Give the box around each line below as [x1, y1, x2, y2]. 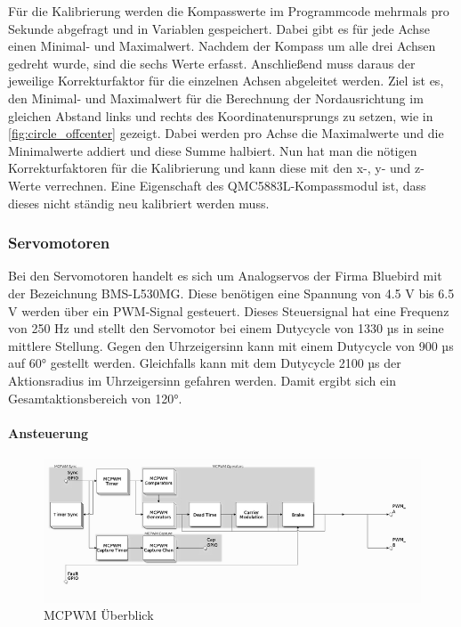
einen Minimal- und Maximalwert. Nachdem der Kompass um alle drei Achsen [8, 37, 436, 55]
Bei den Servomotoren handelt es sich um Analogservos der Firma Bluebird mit [8, 266, 442, 285]
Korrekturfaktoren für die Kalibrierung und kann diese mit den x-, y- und [8, 159, 411, 177]
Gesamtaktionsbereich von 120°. [8, 388, 182, 407]
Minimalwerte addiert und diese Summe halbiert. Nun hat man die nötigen [8, 141, 417, 159]
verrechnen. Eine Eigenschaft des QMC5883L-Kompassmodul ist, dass [44, 175, 426, 194]
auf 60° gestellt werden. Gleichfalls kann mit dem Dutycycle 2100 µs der [8, 354, 401, 372]
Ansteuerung [8, 423, 89, 442]
